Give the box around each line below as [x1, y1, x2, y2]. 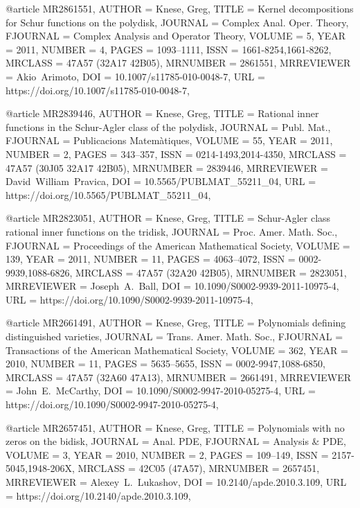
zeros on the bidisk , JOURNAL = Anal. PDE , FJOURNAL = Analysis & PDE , [6, 434, 346, 448]
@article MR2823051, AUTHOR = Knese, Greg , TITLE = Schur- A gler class [6, 211, 331, 225]
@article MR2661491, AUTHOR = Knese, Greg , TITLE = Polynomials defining [6, 315, 346, 330]
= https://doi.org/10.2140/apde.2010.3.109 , [6, 488, 191, 502]
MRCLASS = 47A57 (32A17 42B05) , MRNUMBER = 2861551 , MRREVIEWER [6, 55, 351, 70]
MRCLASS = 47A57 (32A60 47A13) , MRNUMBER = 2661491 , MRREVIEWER [6, 369, 351, 384]
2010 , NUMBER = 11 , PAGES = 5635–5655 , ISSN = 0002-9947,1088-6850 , [6, 356, 325, 371]
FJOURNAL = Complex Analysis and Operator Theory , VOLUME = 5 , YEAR [6, 28, 346, 43]
